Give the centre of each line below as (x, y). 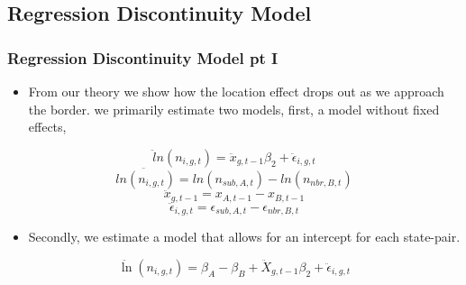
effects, (47, 127)
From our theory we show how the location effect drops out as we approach (236, 91)
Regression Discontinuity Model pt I (143, 57)
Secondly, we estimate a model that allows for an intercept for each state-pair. (244, 237)
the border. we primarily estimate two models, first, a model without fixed (234, 109)
